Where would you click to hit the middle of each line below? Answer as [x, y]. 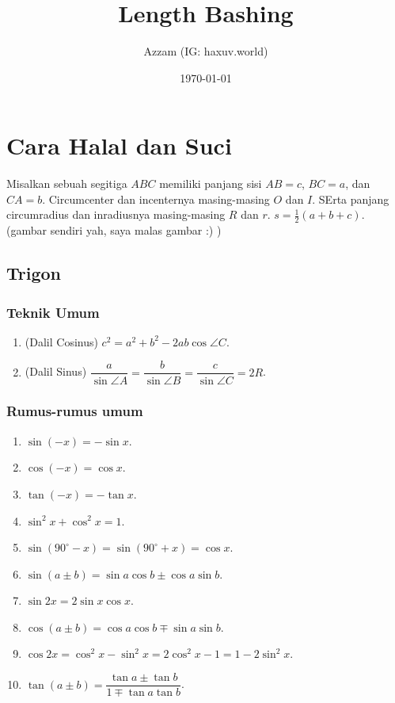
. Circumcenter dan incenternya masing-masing [156, 199]
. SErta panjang [351, 199]
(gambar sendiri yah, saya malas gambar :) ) [114, 230]
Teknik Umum [53, 312]
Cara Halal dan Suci [119, 145]
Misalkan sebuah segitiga [67, 183]
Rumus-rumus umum [75, 411]
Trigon [34, 273]
